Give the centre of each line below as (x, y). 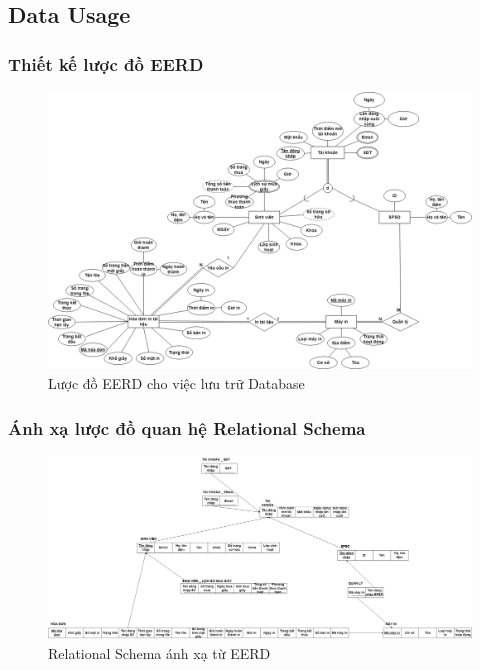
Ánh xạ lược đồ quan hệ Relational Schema (187, 427)
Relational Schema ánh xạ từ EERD (159, 652)
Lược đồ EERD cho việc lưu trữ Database (176, 383)
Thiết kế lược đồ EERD (106, 63)
